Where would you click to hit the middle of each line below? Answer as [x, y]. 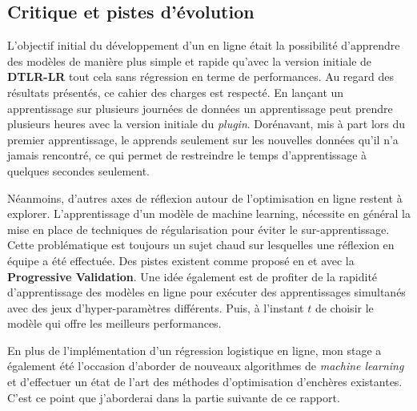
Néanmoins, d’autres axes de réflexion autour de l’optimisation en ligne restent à [205, 197]
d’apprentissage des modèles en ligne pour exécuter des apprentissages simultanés [206, 292]
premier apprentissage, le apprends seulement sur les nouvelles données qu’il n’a [203, 139]
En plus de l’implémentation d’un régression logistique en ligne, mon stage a [194, 350]
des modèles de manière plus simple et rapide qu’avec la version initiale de [190, 60]
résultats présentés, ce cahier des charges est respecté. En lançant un [176, 92]
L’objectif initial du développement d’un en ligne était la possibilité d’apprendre [204, 45]
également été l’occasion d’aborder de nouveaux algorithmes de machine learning [206, 366]
